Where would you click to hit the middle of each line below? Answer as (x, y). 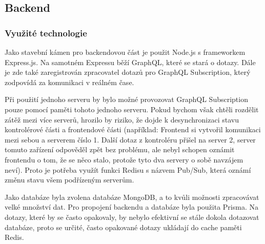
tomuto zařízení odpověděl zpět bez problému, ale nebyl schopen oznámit (120, 149)
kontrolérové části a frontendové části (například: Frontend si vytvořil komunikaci (133, 129)
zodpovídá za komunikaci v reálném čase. (69, 82)
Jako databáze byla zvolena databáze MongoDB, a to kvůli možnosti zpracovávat (132, 197)
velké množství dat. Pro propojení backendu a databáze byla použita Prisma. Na (131, 207)
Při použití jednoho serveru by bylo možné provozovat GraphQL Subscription (126, 99)
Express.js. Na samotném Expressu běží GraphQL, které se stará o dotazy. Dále (130, 62)
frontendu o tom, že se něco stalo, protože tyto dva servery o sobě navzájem (124, 159)
